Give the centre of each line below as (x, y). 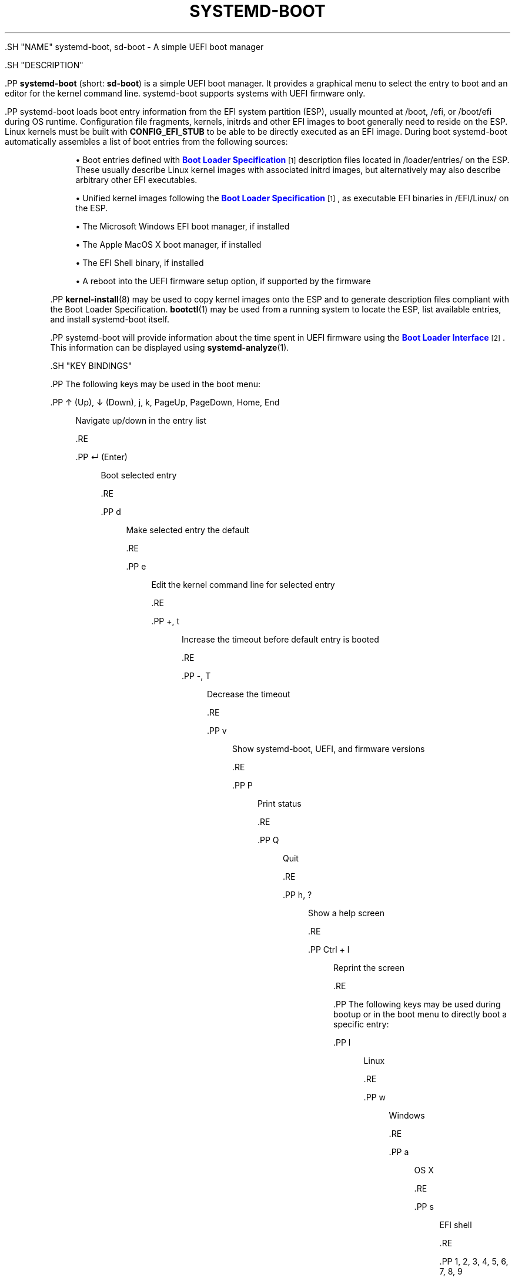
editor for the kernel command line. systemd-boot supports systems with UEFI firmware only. (185, 93)
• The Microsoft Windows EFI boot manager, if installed (183, 226)
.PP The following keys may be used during (417, 1004)
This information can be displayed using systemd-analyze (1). (170, 347)
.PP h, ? (297, 894)
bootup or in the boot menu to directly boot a (420, 1014)
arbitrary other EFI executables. (136, 179)
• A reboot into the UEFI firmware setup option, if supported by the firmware (223, 281)
